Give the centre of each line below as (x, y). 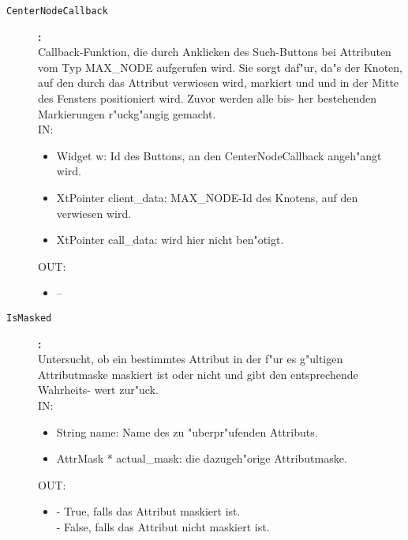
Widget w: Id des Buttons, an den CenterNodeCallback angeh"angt (219, 155)
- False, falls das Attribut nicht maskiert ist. (163, 526)
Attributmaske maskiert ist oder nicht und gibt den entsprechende (198, 374)
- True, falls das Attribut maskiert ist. (148, 511)
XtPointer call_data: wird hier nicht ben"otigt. (170, 240)
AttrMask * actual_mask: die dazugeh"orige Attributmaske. (202, 458)
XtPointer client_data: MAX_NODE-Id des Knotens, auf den (207, 197)
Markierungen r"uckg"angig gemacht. (127, 113)
